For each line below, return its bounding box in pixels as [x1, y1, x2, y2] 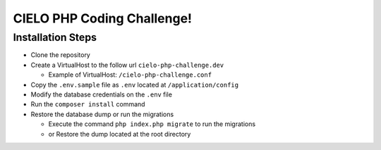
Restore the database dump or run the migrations [30, 110, 174, 118]
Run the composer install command [30, 100, 145, 108]
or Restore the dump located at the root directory [48, 130, 191, 138]
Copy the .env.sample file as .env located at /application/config [30, 80, 239, 89]
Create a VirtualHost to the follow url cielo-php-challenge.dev [30, 61, 224, 69]
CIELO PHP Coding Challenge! [13, 11, 193, 26]
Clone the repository [30, 51, 91, 59]
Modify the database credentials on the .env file [30, 90, 173, 99]
